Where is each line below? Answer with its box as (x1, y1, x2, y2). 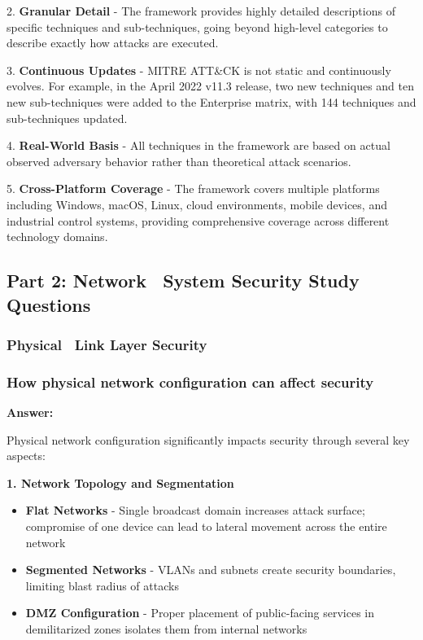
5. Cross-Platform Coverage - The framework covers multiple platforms (7, 180, 380, 197)
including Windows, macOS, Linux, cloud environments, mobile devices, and (7, 195, 387, 213)
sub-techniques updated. (7, 109, 128, 126)
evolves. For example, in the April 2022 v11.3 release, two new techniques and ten (7, 77, 415, 94)
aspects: (7, 447, 46, 464)
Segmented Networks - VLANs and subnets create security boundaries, (25, 561, 396, 578)
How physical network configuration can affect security (7, 371, 374, 392)
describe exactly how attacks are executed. (7, 34, 219, 51)
